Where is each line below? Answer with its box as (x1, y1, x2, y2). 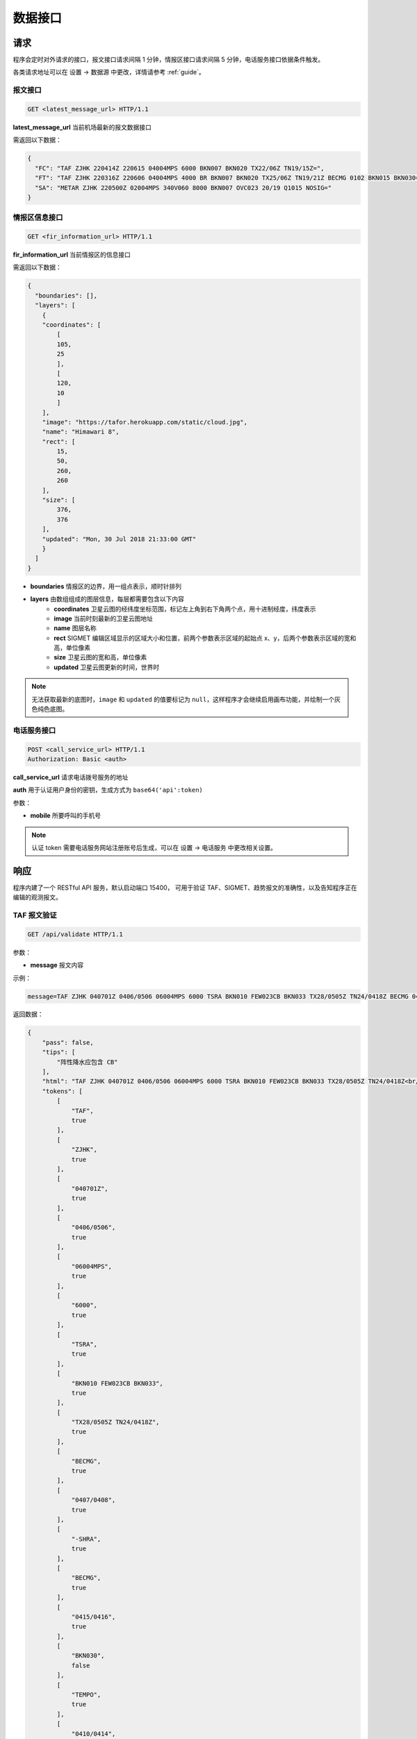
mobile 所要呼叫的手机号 (30, 811, 101, 820)
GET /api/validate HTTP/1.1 (27, 930, 123, 938)
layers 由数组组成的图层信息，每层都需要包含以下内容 (30, 595, 184, 603)
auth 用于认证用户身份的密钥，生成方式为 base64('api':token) (13, 786, 203, 794)
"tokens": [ (42, 1087, 83, 1095)
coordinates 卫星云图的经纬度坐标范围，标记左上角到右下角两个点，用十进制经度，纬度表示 (54, 604, 316, 613)
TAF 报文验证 (13, 910, 57, 920)
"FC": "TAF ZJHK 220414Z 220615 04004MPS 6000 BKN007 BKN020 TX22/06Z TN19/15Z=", (35, 164, 325, 172)
